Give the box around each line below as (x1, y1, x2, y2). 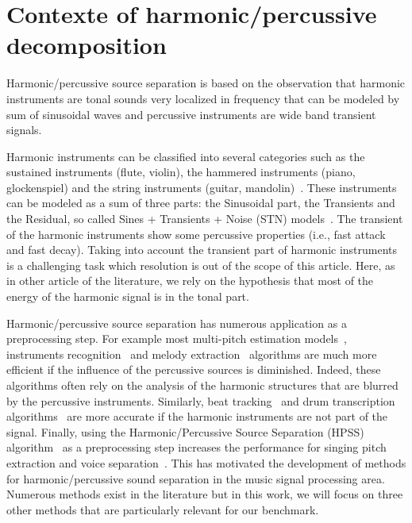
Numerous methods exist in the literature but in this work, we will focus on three (6, 486, 403, 502)
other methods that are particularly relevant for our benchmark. (6, 501, 319, 517)
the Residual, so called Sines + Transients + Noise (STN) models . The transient (6, 210, 403, 227)
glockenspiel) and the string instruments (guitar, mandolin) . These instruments (6, 179, 397, 195)
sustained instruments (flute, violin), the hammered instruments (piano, (6, 163, 356, 180)
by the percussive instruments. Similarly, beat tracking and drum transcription (6, 392, 395, 409)
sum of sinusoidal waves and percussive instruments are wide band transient (6, 106, 376, 122)
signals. (6, 121, 42, 138)
